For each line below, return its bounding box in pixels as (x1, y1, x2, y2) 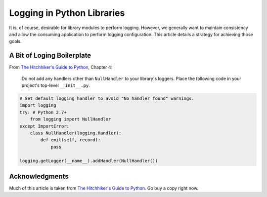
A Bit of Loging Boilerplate (9, 51, 91, 60)
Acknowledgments (9, 172, 69, 180)
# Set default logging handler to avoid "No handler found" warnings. (19, 96, 195, 101)
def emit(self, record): (40, 137, 101, 143)
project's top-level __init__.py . (21, 82, 90, 88)
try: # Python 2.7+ (19, 109, 67, 115)
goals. (9, 39, 22, 44)
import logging (19, 103, 56, 108)
